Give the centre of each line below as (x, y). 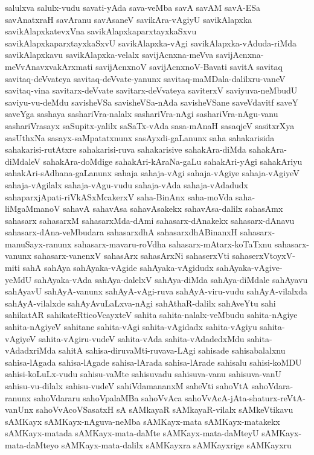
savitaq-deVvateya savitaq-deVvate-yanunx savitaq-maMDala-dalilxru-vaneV (145, 78)
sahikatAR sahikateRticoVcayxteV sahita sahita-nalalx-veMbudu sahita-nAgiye (151, 315)
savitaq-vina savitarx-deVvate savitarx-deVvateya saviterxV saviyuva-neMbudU (151, 90)
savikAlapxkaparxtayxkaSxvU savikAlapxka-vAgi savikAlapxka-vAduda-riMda (151, 43)
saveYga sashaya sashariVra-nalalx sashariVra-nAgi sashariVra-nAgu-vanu (142, 114)
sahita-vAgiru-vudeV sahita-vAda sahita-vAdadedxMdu (141, 338)
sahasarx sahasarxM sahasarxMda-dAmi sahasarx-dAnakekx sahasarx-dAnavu (150, 220)
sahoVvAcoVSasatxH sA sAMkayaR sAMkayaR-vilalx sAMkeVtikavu (165, 409)
